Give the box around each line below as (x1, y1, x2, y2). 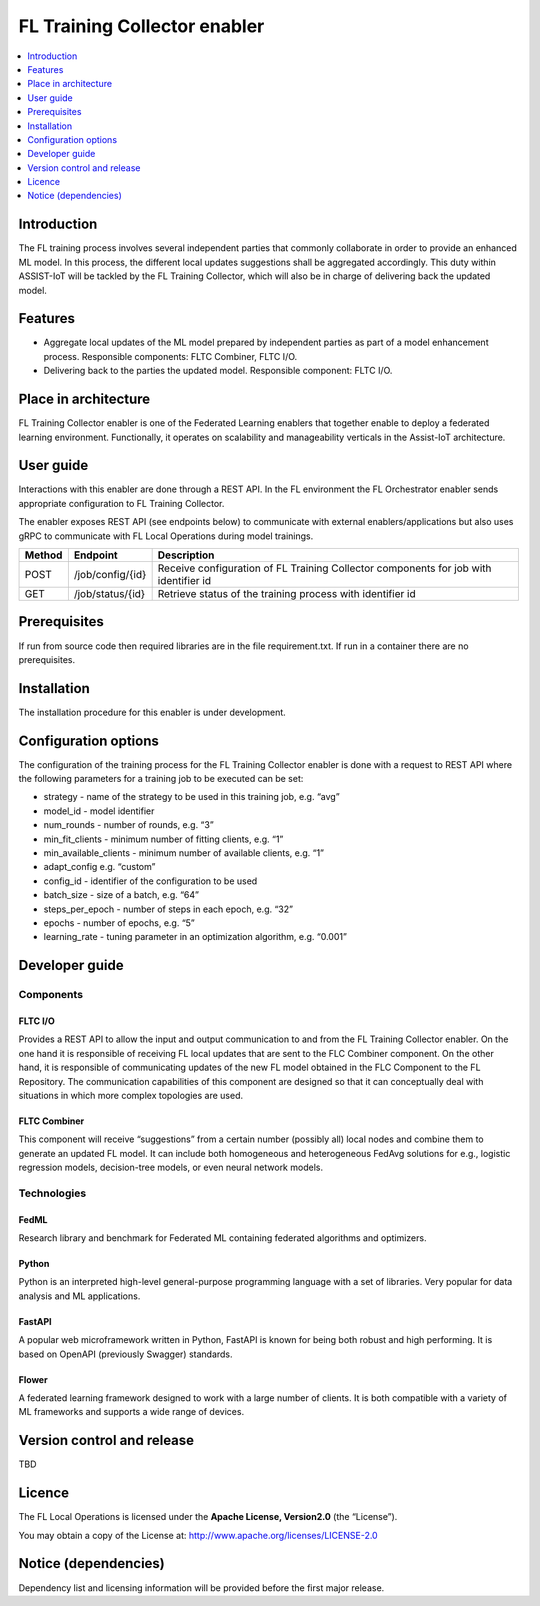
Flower (18, 1373, 49, 1385)
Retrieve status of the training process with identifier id (157, 586, 416, 600)
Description (157, 548, 215, 562)
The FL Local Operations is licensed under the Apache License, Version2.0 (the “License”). (18, 1511, 398, 1523)
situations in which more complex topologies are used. (18, 1089, 244, 1101)
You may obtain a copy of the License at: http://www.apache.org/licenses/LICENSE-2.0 (18, 1529, 379, 1541)
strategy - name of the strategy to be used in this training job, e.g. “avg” (43, 791, 340, 803)
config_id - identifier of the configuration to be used (43, 875, 258, 887)
